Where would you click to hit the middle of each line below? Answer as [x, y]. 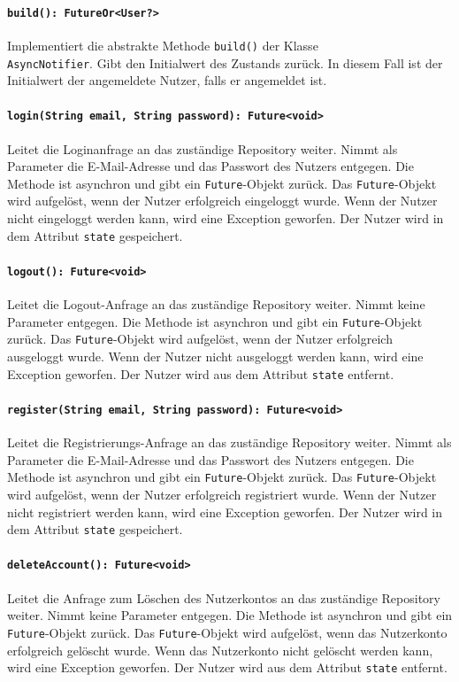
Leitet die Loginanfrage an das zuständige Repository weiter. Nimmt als [203, 148]
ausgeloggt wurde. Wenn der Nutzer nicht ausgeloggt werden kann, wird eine [215, 356]
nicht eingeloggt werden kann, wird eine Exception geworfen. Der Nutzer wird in [226, 218]
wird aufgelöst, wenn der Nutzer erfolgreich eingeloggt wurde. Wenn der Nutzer [222, 201]
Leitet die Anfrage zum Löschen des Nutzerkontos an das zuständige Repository [224, 597]
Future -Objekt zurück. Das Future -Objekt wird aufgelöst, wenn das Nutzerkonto [227, 632]
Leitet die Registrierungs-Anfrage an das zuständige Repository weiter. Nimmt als [229, 442]
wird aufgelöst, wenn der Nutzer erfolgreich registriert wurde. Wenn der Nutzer [222, 495]
